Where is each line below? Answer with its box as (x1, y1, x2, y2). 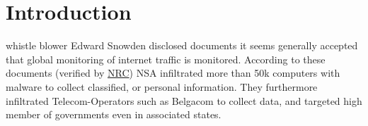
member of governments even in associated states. (6, 107, 222, 122)
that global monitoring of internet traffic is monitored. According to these (6, 51, 326, 66)
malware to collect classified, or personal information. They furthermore (6, 79, 318, 94)
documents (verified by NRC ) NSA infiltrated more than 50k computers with (6, 65, 340, 80)
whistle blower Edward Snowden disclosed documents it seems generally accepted (6, 38, 358, 53)
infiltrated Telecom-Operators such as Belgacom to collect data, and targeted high (6, 93, 362, 108)
